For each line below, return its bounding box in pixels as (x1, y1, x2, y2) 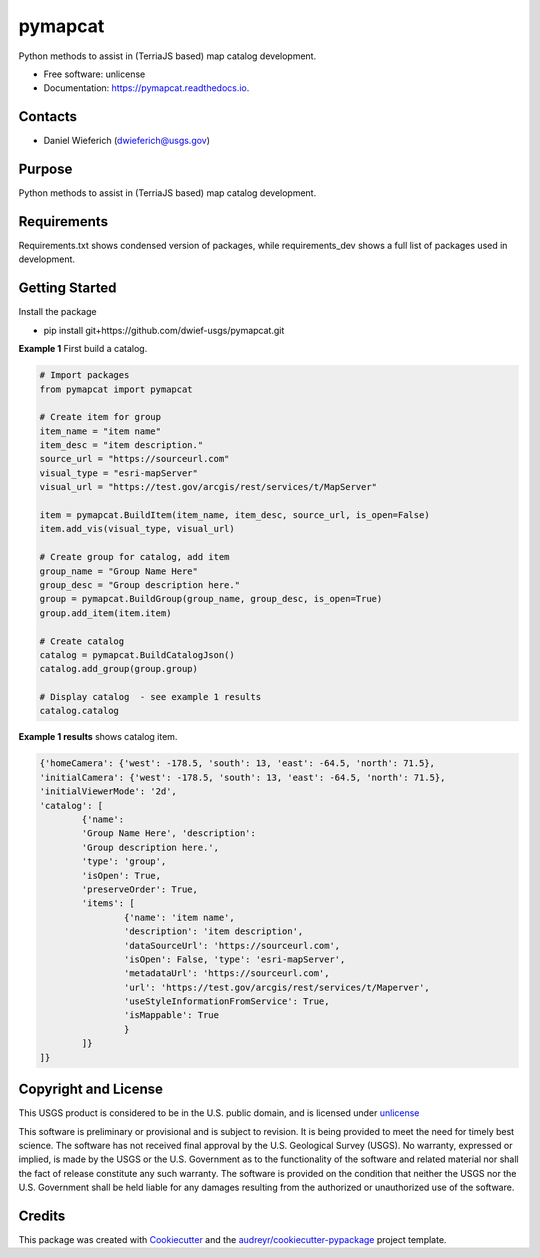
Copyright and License (18, 1081, 164, 1098)
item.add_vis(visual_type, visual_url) (39, 523, 235, 535)
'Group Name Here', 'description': (81, 828, 257, 839)
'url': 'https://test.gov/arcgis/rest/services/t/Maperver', (123, 981, 430, 993)
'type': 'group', (81, 856, 167, 867)
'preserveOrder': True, (81, 883, 199, 895)
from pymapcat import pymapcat (39, 383, 194, 395)
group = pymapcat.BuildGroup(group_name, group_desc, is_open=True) (39, 593, 383, 605)
